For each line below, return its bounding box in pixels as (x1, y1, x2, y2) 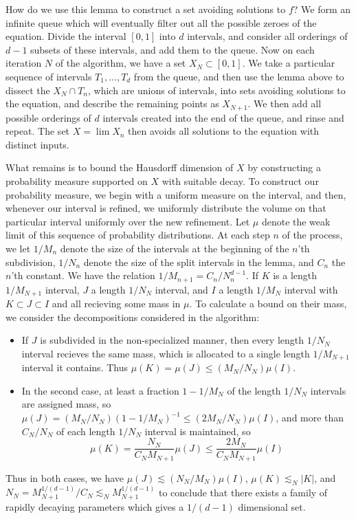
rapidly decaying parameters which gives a (5, 499, 184, 514)
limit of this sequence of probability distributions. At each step (5, 228, 270, 242)
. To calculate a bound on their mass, (189, 296, 347, 311)
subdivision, (5, 254, 56, 269)
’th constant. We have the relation (11, 268, 155, 283)
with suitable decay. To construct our (162, 173, 319, 188)
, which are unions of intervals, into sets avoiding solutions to (88, 82, 346, 97)
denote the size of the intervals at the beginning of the (60, 241, 289, 255)
